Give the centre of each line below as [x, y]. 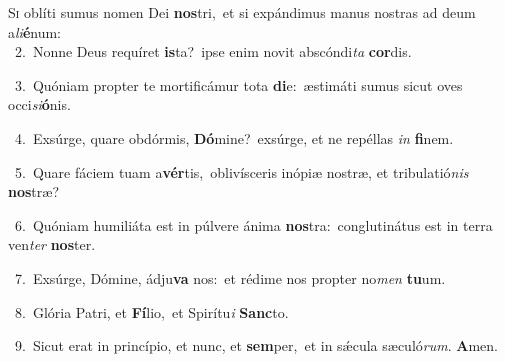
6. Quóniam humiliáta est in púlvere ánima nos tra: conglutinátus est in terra [253, 224]
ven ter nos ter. [52, 244]
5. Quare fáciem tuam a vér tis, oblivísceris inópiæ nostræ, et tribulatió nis [241, 171]
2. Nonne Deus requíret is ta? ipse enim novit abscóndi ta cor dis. [213, 51]
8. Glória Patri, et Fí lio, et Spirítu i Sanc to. [151, 311]
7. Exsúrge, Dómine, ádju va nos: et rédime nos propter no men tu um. [230, 277]
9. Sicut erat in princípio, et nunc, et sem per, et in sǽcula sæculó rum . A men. [256, 345]
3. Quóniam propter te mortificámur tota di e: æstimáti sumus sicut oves [238, 84]
